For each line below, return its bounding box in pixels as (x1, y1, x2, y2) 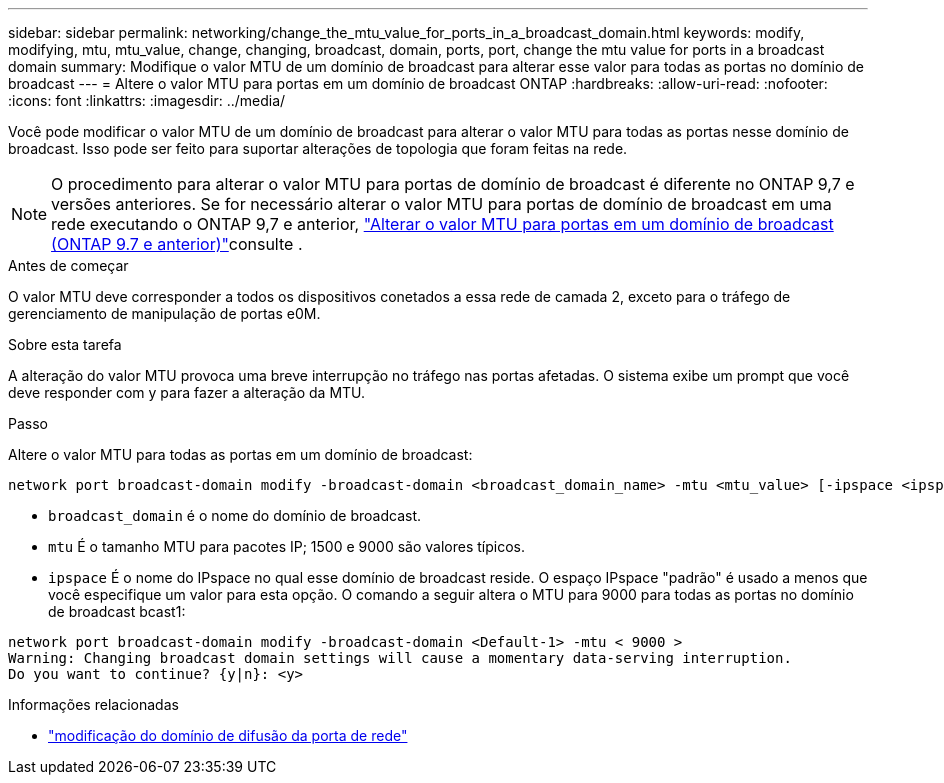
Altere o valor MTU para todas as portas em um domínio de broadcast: (8, 446, 473, 463)
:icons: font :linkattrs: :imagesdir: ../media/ (8, 92, 286, 109)
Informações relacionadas (8, 696, 179, 713)
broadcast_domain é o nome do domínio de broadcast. (48, 507, 422, 524)
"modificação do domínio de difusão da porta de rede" (48, 727, 408, 744)
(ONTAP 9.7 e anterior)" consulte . (51, 234, 303, 254)
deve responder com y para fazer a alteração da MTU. (8, 384, 366, 401)
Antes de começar (8, 257, 129, 274)
